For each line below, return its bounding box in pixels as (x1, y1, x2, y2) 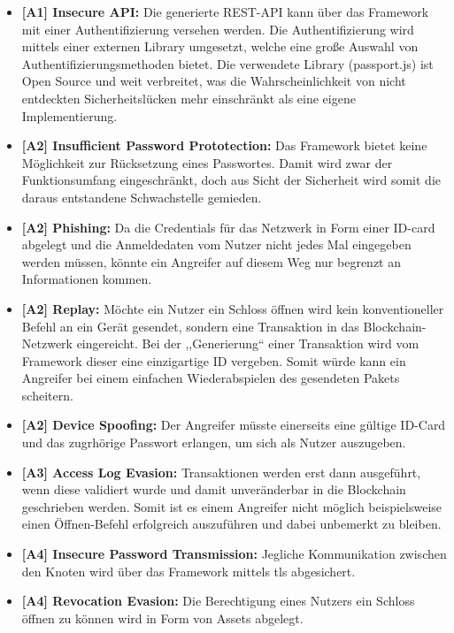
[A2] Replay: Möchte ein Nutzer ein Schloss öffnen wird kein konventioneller (21, 299, 444, 317)
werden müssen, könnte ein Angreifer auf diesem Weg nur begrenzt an (21, 252, 401, 271)
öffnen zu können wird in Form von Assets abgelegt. (21, 608, 304, 627)
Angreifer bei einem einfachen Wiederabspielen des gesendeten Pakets (21, 369, 400, 387)
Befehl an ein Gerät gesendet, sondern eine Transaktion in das (21, 316, 359, 335)
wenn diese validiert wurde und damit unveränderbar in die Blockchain (21, 480, 406, 499)
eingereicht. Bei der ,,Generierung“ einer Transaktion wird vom (76, 334, 419, 353)
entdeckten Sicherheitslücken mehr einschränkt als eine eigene (21, 88, 356, 107)
